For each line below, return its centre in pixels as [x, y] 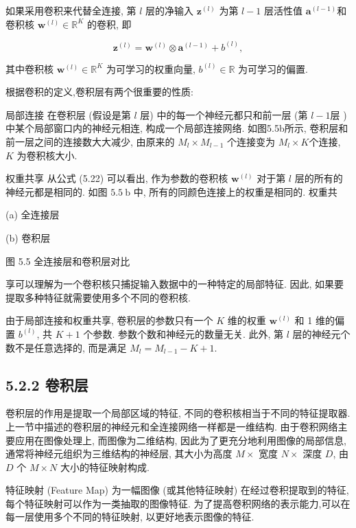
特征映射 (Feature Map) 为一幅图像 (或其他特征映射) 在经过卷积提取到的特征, [177, 490]
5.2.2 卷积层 [47, 384]
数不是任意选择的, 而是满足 [66, 347]
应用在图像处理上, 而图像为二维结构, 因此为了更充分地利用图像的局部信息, [180, 440]
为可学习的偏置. [273, 68]
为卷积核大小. [47, 155]
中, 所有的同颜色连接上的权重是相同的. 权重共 [235, 191]
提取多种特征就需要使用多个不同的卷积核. [98, 297]
